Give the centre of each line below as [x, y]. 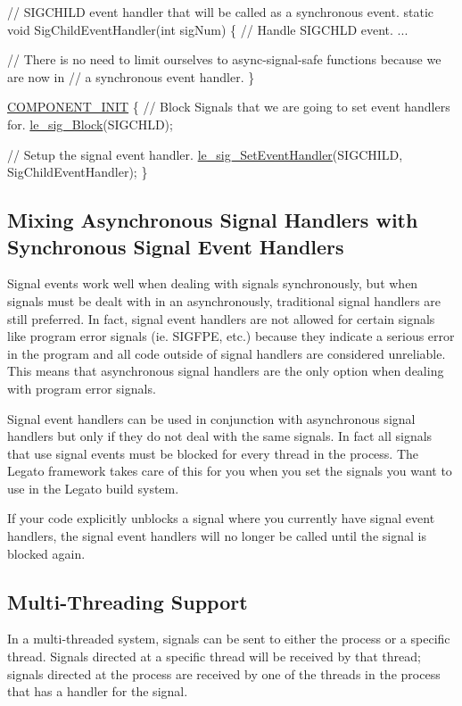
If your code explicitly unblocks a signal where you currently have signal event [221, 518]
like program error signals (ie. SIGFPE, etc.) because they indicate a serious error [231, 336]
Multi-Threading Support [128, 601]
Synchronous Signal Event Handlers [176, 246]
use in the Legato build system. [93, 488]
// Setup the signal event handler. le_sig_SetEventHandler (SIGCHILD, [205, 154]
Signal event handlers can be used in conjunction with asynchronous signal [211, 418]
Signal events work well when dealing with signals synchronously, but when [213, 283]
